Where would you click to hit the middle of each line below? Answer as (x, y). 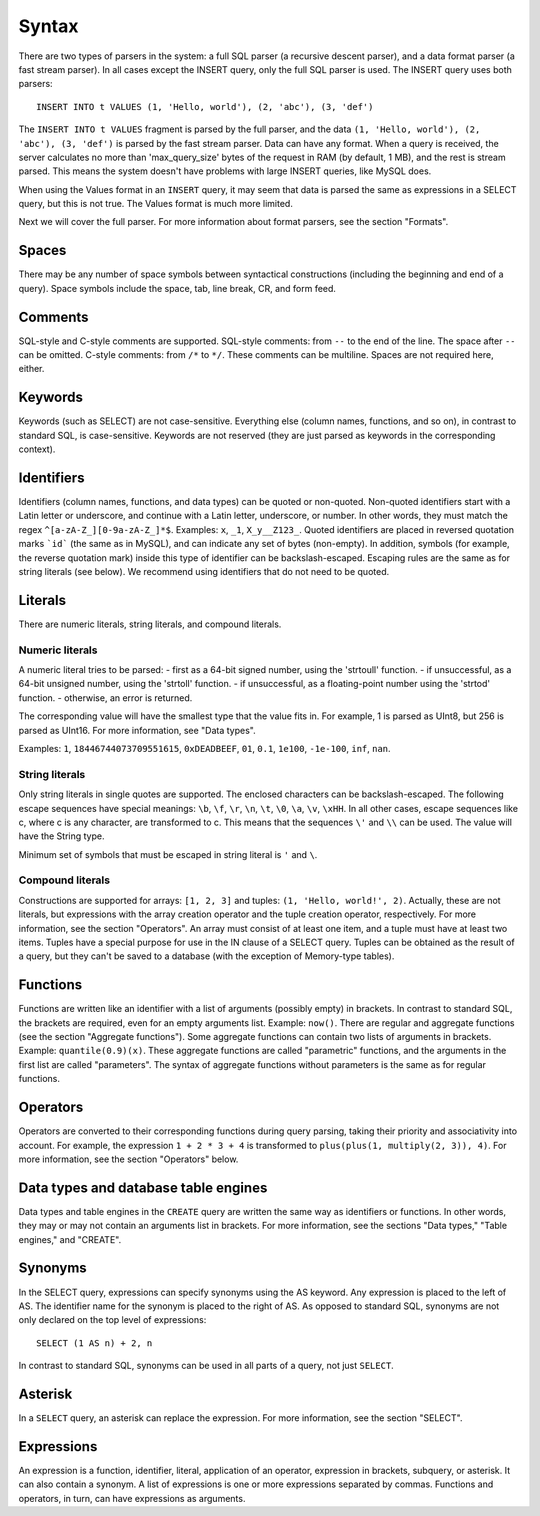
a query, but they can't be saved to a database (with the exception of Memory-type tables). (206, 956)
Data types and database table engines (143, 1187)
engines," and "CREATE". (70, 1239)
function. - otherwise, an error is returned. (105, 697)
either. (31, 369)
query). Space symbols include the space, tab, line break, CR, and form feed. (177, 288)
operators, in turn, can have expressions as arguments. (132, 1498)
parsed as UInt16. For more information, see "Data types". (137, 730)
